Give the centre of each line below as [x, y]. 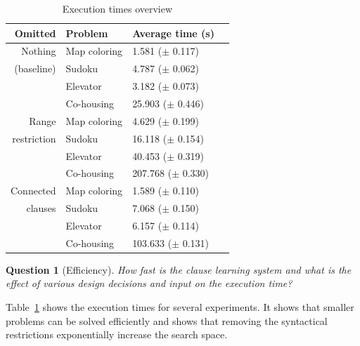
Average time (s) [173, 33]
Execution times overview [117, 8]
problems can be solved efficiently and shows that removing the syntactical [167, 320]
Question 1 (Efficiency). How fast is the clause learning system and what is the [179, 269]
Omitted [35, 33]
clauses [41, 208]
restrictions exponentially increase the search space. [117, 334]
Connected [33, 191]
